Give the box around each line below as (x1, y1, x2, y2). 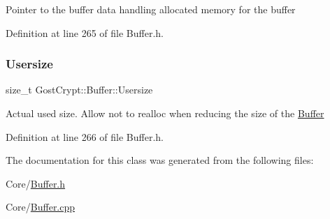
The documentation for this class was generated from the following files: (6, 153, 314, 167)
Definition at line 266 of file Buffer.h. (6, 129, 164, 144)
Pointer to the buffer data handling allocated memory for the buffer (6, 2, 296, 16)
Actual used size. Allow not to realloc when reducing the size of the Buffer (6, 106, 324, 120)
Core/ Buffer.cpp (6, 199, 76, 214)
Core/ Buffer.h (6, 176, 66, 190)
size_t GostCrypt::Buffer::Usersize (6, 82, 153, 97)
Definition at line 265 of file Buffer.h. (6, 25, 164, 40)
